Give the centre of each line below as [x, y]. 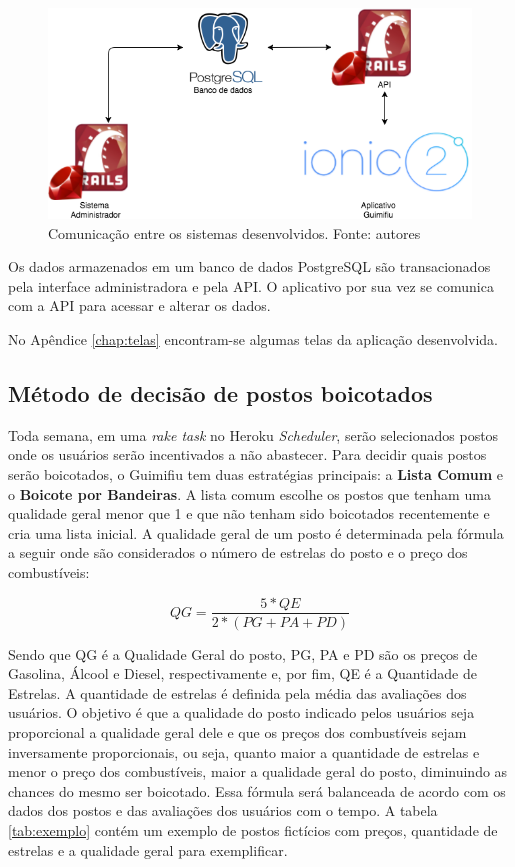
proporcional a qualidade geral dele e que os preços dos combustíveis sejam [237, 731]
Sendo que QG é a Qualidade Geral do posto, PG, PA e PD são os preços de [243, 653]
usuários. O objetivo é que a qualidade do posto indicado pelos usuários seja [241, 712]
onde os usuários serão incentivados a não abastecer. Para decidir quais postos [247, 454]
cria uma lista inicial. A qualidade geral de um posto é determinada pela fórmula [256, 532]
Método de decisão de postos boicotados [220, 392]
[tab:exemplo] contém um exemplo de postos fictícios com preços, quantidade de [253, 829]
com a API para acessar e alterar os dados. [139, 305]
